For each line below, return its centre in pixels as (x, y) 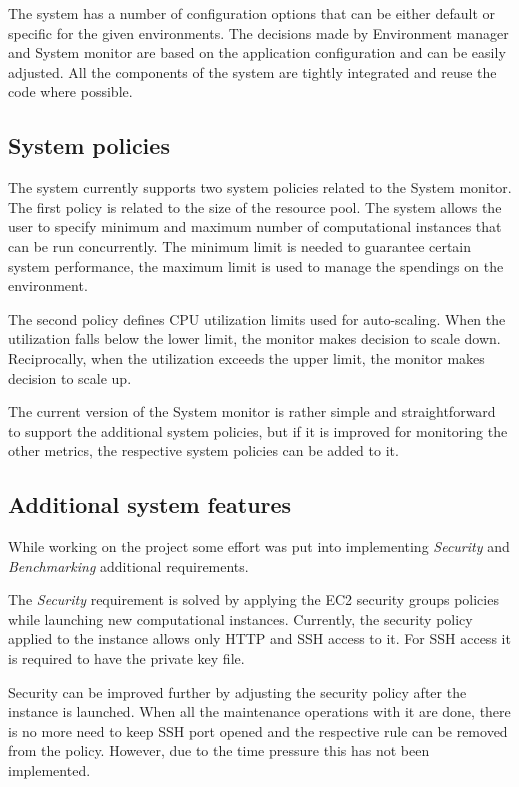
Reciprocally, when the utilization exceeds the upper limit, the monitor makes (246, 357)
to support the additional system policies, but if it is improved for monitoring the (258, 430)
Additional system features (150, 504)
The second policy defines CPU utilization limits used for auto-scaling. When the (257, 318)
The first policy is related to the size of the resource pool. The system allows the (255, 206)
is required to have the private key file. (126, 658)
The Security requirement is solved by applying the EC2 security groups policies (253, 599)
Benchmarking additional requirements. (128, 565)
